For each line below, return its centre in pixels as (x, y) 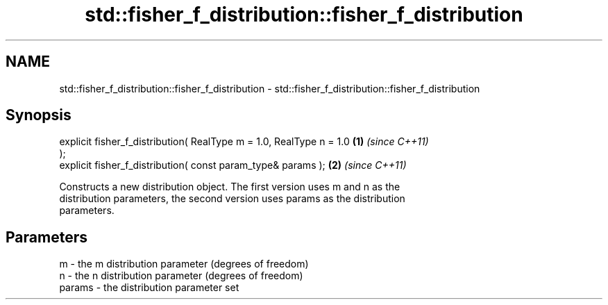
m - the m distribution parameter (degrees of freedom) (184, 264)
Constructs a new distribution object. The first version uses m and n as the (230, 187)
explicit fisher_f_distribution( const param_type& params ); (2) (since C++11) (233, 165)
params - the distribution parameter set (149, 288)
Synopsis (39, 115)
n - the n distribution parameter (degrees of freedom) (181, 276)
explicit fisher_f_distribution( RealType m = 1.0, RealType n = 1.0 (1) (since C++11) (244, 142)
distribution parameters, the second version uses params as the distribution (232, 199)
